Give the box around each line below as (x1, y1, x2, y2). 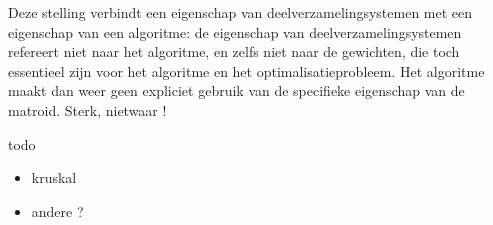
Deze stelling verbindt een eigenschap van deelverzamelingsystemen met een (8, 2, 473, 22)
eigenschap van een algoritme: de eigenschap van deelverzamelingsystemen (8, 21, 462, 42)
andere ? (31, 200, 84, 221)
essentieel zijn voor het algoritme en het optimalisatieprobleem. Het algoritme (8, 60, 485, 81)
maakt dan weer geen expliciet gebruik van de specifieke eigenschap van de (8, 80, 465, 101)
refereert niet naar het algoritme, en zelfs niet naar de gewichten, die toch (8, 41, 460, 62)
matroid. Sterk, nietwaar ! (8, 99, 167, 120)
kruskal (31, 167, 77, 188)
